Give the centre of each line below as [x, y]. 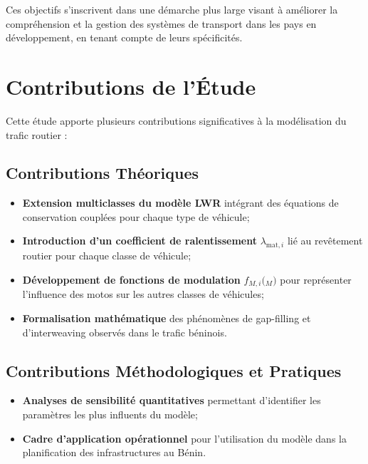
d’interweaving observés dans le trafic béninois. [125, 332]
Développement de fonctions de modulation [131, 279]
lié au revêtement [325, 241]
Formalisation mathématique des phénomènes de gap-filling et [167, 318]
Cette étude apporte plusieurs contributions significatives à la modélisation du [176, 120]
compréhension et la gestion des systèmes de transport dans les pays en [161, 23]
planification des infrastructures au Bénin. [114, 452]
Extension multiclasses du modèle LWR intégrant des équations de [180, 203]
